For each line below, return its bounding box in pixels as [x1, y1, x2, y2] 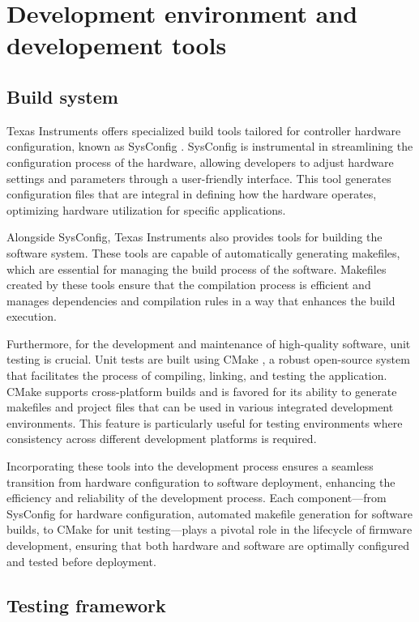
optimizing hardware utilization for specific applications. [6, 201, 286, 218]
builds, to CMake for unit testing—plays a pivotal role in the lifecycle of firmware [6, 521, 413, 538]
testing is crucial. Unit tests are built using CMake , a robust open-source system [6, 351, 410, 368]
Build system [6, 83, 118, 109]
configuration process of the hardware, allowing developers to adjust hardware [6, 153, 394, 170]
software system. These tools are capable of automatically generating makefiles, [6, 244, 400, 261]
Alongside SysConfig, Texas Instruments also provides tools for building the [6, 228, 383, 245]
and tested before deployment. [6, 552, 156, 569]
